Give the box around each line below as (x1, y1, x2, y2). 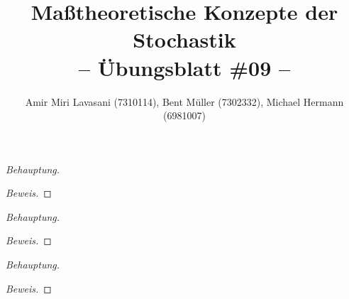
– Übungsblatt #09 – (78, 53, 291, 82)
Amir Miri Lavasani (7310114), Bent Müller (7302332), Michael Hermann (25, 94, 344, 109)
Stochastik (133, 25, 236, 54)
